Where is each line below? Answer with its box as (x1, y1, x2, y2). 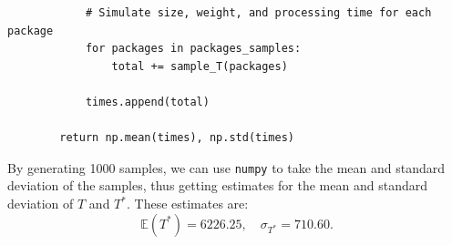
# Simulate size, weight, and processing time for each (85, 6, 432, 19)
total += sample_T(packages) (111, 59, 288, 73)
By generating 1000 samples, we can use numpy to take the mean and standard (7, 158, 446, 177)
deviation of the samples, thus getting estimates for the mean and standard (7, 176, 427, 195)
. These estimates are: (126, 194, 249, 212)
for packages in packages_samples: (85, 42, 302, 56)
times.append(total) (85, 95, 210, 108)
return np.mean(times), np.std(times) (59, 131, 294, 145)
